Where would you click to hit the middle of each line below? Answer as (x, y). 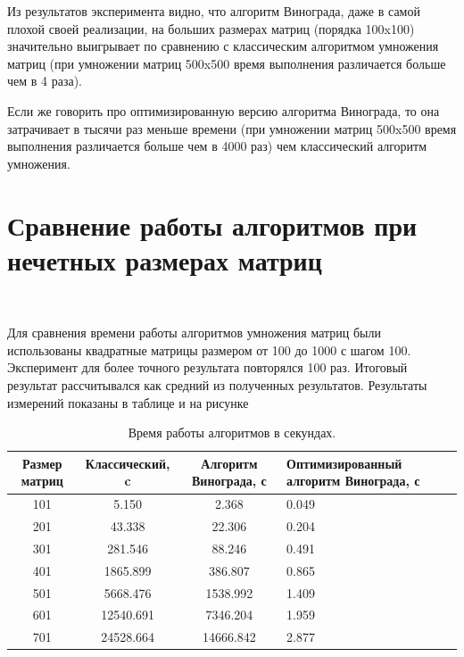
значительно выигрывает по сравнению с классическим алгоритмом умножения (223, 46)
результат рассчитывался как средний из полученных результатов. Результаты (217, 385)
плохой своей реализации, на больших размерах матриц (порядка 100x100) (211, 28)
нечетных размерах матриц (165, 259)
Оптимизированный (344, 463)
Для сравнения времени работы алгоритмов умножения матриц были (194, 333)
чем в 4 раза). (45, 81)
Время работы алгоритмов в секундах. (232, 432)
